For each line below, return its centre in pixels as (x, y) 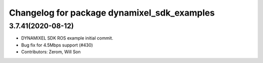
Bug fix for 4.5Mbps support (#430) (57, 45)
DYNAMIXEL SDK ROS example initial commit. (67, 38)
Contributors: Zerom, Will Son (51, 52)
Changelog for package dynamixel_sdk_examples (112, 13)
